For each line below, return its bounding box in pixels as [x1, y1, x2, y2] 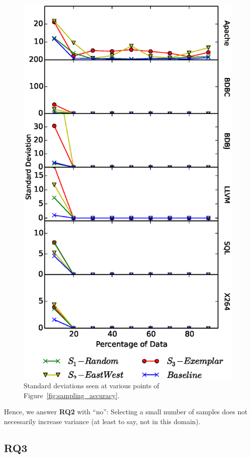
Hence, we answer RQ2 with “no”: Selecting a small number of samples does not [4, 406, 248, 417]
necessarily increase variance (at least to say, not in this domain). [4, 416, 200, 427]
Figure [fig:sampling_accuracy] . [24, 390, 120, 400]
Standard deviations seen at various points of [24, 380, 160, 391]
